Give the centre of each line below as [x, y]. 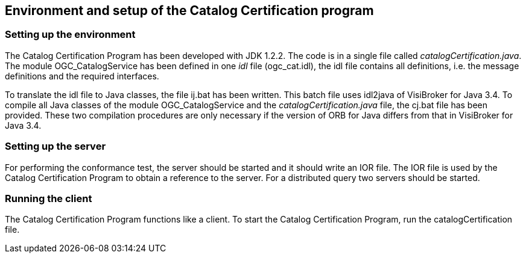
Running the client [49, 198]
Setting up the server [55, 146]
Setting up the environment [70, 35]
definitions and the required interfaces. [82, 76]
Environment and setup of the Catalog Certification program [189, 11]
